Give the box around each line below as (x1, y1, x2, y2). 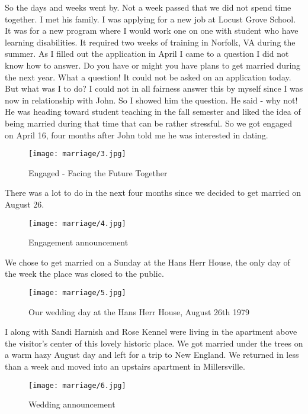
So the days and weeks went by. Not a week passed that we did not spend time (5, 1, 291, 13)
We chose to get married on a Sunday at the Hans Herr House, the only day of (5, 255, 290, 268)
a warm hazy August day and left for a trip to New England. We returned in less (5, 348, 299, 361)
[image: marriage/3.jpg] (28, 150, 126, 159)
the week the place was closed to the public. (5, 267, 164, 280)
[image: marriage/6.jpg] (28, 381, 126, 390)
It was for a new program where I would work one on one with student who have (5, 24, 299, 37)
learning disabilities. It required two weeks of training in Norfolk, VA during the (5, 35, 296, 48)
